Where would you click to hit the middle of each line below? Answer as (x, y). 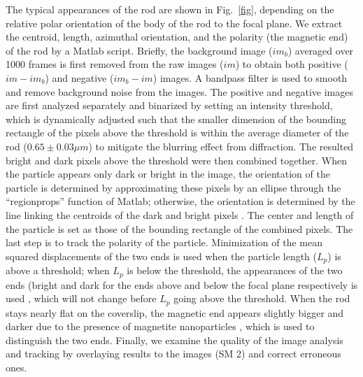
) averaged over (321, 50)
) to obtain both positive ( (292, 64)
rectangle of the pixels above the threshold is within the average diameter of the (177, 133)
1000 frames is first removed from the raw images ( (115, 64)
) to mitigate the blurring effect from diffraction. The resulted (221, 146)
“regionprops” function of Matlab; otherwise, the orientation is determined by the (180, 201)
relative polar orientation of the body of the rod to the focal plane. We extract (174, 23)
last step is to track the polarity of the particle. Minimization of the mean (164, 242)
